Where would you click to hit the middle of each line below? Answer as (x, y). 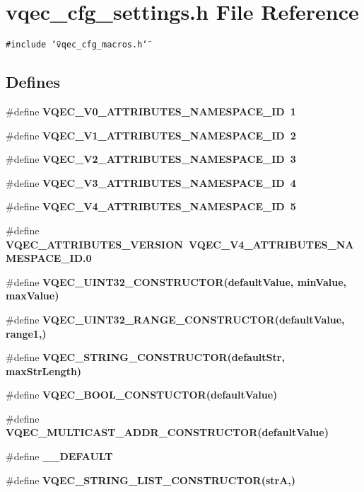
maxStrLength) (44, 371)
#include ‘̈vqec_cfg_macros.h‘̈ (77, 45)
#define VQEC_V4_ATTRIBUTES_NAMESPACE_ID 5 (151, 206)
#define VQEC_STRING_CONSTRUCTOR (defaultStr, (145, 357)
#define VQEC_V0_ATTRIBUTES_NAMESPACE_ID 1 (151, 111)
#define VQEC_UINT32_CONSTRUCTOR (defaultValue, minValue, (176, 281)
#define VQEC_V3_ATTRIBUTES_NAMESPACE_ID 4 (151, 182)
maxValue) (33, 296)
